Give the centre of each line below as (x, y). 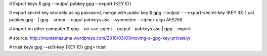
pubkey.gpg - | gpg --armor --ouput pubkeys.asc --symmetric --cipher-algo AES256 (96, 19)
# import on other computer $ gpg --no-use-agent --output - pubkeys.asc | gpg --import (100, 29)
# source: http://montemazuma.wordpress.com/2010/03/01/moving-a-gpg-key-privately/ (100, 38)
